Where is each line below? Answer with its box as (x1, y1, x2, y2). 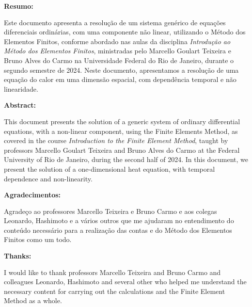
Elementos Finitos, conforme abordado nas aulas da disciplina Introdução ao (4, 36, 231, 46)
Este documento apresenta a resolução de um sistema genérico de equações (4, 17, 226, 27)
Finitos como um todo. (4, 234, 72, 244)
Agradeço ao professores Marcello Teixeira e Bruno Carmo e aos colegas (4, 206, 217, 216)
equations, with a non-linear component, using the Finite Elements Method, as (4, 126, 238, 136)
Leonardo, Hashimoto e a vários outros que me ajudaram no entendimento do (4, 215, 234, 226)
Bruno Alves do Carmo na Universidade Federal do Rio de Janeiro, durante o (4, 55, 234, 65)
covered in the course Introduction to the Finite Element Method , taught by (4, 135, 228, 145)
